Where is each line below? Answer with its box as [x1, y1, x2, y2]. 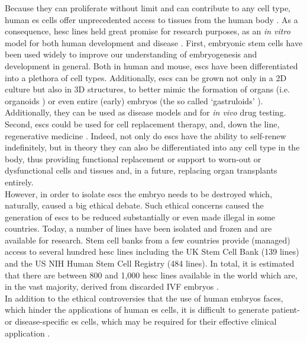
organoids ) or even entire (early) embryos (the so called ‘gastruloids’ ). [5, 94, 263, 107]
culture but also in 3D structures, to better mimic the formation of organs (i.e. [5, 83, 290, 95]
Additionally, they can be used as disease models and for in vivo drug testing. [5, 106, 286, 118]
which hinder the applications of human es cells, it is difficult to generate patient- [5, 303, 300, 316]
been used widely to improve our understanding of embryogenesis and [5, 48, 257, 60]
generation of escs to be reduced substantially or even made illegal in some [5, 210, 276, 223]
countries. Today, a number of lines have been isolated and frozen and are [5, 222, 272, 235]
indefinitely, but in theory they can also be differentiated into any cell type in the [5, 141, 300, 153]
